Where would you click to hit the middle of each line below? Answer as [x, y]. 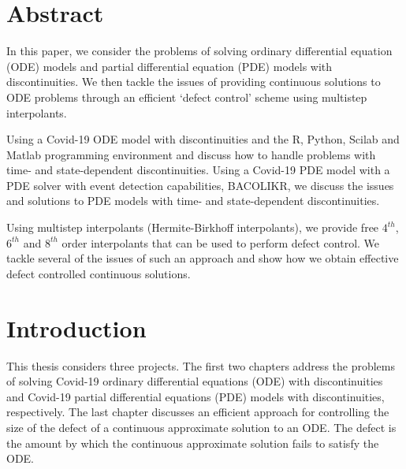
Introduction [76, 328]
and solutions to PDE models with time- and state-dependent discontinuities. [193, 201]
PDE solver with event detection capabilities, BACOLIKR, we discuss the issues [200, 185]
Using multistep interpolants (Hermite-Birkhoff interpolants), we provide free [193, 227]
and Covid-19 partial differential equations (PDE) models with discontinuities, [196, 396]
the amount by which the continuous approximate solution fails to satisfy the [193, 443]
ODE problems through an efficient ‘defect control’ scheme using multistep [187, 97]
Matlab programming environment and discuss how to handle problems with [191, 154]
